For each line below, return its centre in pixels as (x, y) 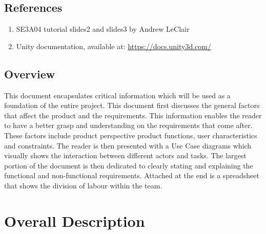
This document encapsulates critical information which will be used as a (117, 95)
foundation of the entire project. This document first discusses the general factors (132, 105)
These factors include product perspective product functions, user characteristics (131, 135)
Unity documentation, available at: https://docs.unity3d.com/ (114, 46)
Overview (30, 73)
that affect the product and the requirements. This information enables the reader (133, 115)
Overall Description (75, 220)
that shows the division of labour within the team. (83, 185)
